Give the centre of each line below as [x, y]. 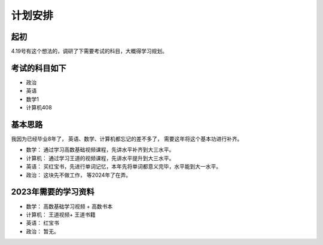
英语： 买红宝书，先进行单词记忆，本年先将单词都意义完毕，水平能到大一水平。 [124, 167]
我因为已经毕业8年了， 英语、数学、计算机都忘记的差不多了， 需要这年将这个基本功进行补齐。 [127, 139]
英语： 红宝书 [42, 223]
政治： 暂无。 [42, 231]
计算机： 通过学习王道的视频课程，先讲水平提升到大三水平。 [100, 158]
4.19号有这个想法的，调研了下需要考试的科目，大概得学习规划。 [89, 51]
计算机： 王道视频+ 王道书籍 [61, 215]
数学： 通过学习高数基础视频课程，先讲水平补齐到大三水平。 [100, 150]
